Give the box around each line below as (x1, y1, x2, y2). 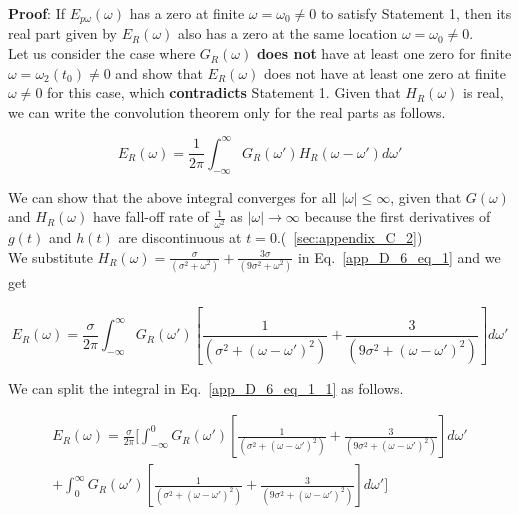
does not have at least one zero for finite (256, 43, 512, 64)
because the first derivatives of (304, 206, 491, 227)
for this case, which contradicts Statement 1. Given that (47, 82, 401, 103)
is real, (463, 82, 504, 103)
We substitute (8, 246, 93, 267)
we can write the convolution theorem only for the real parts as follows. (8, 101, 446, 122)
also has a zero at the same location (178, 23, 398, 44)
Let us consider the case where (8, 43, 196, 64)
